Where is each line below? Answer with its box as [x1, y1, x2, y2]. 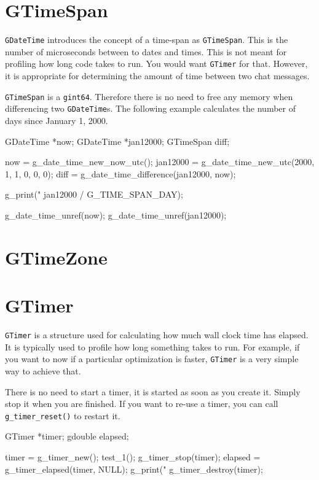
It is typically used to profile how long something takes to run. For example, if [5, 340, 300, 353]
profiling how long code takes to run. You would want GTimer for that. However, [5, 57, 308, 70]
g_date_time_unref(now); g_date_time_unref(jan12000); [5, 208, 227, 221]
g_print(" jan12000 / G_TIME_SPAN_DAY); [5, 188, 183, 201]
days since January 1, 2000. [5, 114, 108, 126]
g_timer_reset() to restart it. [5, 409, 120, 422]
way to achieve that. [5, 364, 81, 377]
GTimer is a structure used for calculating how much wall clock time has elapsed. [5, 328, 309, 341]
